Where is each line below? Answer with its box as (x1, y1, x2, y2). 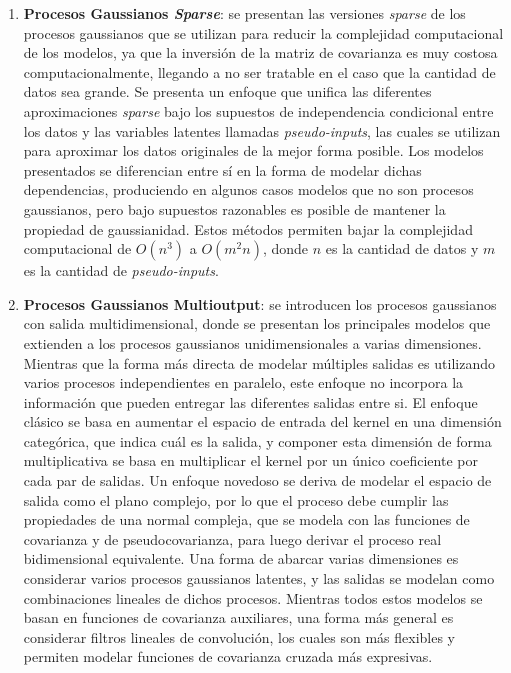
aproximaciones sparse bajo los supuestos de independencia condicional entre (23, 100, 494, 121)
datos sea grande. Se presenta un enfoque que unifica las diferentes (23, 81, 432, 102)
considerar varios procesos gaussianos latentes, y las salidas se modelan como (23, 568, 495, 589)
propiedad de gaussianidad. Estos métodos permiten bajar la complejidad (23, 218, 473, 239)
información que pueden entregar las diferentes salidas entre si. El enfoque (23, 391, 478, 412)
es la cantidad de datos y (325, 238, 479, 259)
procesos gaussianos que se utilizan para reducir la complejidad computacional (23, 22, 504, 43)
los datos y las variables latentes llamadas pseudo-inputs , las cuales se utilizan (23, 120, 501, 141)
